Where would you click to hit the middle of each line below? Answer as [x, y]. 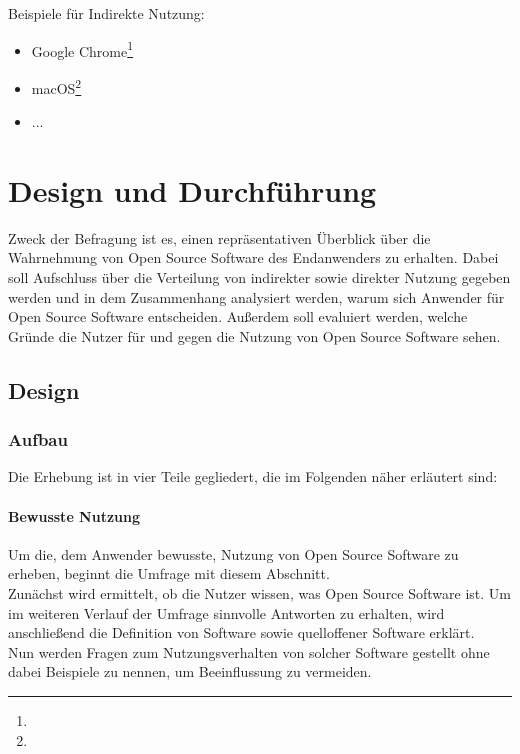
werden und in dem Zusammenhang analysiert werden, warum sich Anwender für [256, 296]
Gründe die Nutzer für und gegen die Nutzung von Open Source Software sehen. [254, 335]
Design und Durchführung [192, 189]
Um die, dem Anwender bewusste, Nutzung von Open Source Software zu [233, 553]
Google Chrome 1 [82, 49]
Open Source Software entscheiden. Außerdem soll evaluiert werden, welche [238, 316]
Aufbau [38, 439]
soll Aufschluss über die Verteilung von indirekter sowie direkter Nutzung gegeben [259, 277]
